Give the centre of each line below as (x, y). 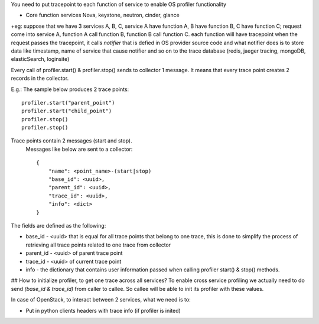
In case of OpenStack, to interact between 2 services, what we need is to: (101, 300)
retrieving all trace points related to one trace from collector (98, 245)
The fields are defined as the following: (58, 225)
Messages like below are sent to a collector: (79, 149)
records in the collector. (40, 78)
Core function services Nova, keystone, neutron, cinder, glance (102, 15)
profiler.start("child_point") (67, 111)
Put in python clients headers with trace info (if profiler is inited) (103, 310)
